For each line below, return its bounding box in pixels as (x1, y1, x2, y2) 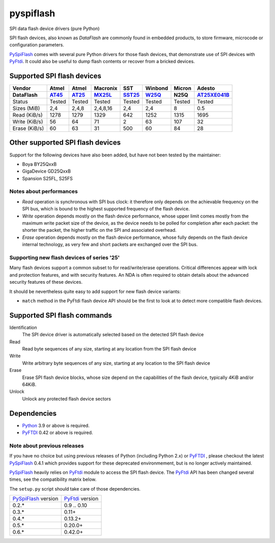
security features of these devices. (9, 279, 82, 285)
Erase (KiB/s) (12, 125, 44, 132)
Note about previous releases (9, 442, 84, 449)
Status (12, 98, 28, 105)
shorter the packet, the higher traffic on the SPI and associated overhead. (22, 227, 177, 233)
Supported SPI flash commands (9, 311, 112, 319)
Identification (9, 324, 37, 331)
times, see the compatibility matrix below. (9, 476, 97, 482)
